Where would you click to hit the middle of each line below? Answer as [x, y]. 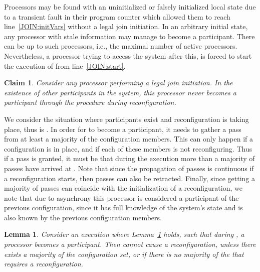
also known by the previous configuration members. [83, 217]
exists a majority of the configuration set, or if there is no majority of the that [124, 254]
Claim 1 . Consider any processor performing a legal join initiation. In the [118, 83]
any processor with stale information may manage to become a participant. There [129, 36]
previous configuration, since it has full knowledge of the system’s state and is [123, 208]
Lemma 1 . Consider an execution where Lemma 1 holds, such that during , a [124, 234]
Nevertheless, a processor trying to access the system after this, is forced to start [128, 55]
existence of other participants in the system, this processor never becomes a [120, 92]
